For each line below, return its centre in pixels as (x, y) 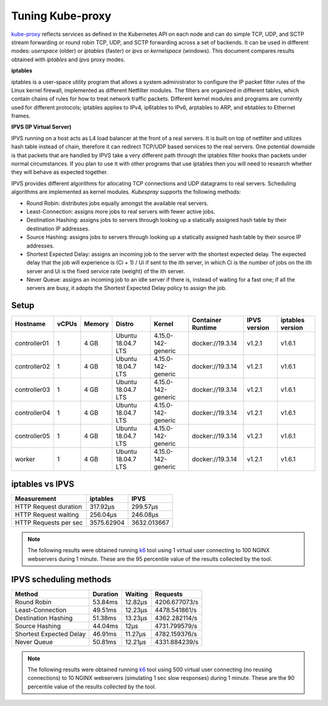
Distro (125, 324)
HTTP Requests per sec (49, 522)
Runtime (204, 328)
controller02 (32, 367)
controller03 (32, 390)
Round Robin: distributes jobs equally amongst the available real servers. (118, 203)
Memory (97, 324)
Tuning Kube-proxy (61, 16)
